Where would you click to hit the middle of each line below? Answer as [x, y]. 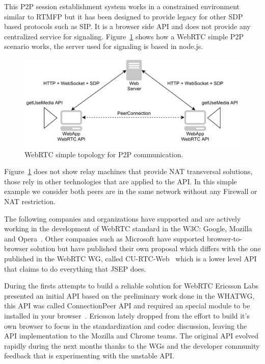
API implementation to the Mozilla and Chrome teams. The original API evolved [131, 336]
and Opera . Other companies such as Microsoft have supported [104, 238]
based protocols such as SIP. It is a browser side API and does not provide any [127, 26]
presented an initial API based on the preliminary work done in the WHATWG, [129, 295]
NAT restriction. [30, 201]
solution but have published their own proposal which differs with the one [145, 248]
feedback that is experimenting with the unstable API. [89, 356]
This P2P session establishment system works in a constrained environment [122, 6]
